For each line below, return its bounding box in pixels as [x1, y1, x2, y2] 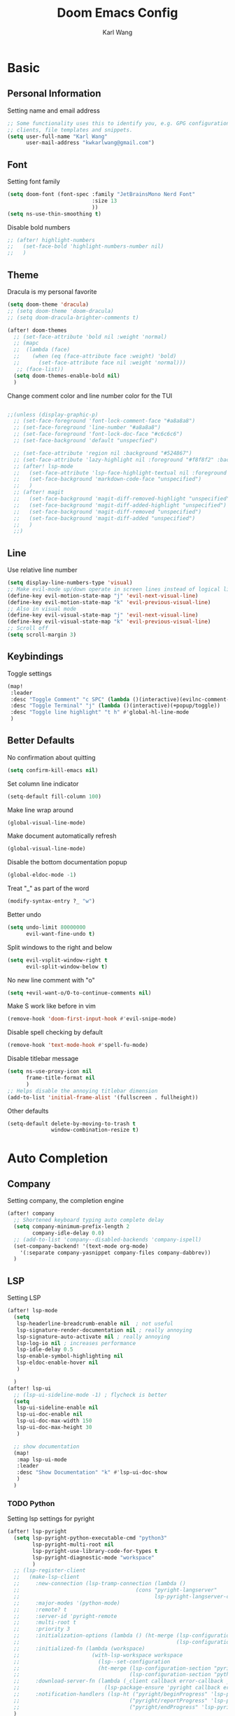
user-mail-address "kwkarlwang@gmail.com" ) [25, 139, 155, 146]
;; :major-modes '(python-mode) [13, 1599, 120, 1607]
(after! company [7, 1210, 55, 1217]
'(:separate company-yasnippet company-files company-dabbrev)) [20, 1249, 211, 1256]
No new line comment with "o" [7, 976, 96, 984]
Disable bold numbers [7, 223, 71, 232]
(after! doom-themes [7, 327, 68, 334]
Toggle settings [7, 669, 52, 677]
